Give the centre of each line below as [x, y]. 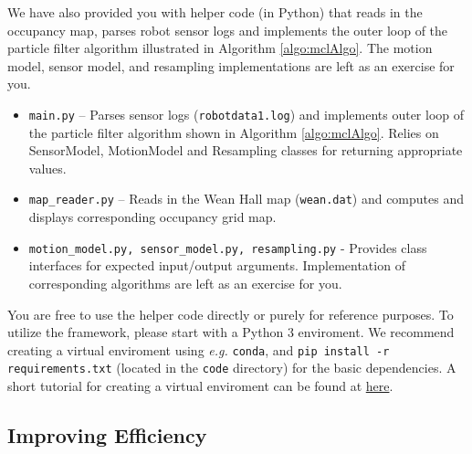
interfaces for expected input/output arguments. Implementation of [217, 265]
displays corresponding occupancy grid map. [152, 217]
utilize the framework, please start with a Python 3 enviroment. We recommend [231, 332]
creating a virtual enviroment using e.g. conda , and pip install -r [199, 349]
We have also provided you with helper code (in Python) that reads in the [215, 12]
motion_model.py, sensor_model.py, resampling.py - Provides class [228, 247]
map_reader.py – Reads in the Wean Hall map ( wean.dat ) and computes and [246, 199]
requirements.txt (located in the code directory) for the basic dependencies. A [232, 368]
